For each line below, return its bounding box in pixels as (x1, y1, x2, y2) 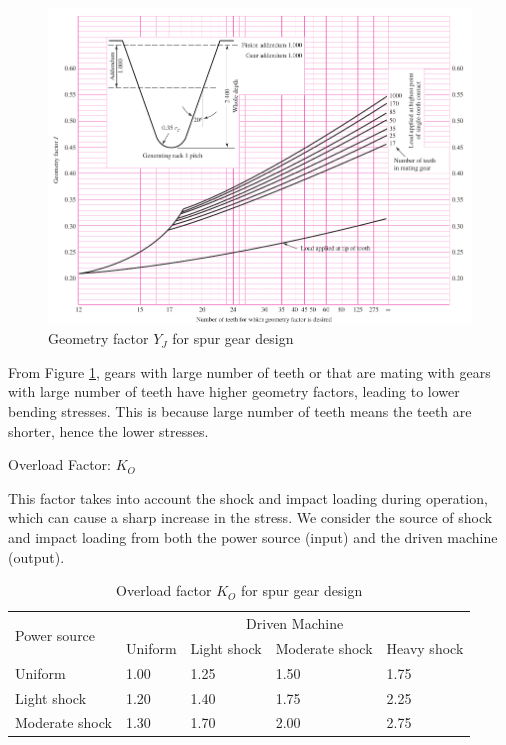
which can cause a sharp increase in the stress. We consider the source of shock (8, 507, 493, 528)
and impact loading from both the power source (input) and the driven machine (8, 526, 498, 547)
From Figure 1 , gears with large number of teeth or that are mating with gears (8, 361, 491, 382)
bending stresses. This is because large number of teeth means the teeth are (8, 401, 472, 421)
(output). (8, 546, 65, 567)
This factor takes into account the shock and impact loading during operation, (8, 487, 488, 508)
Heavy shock (386, 637, 464, 658)
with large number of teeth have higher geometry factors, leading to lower (8, 381, 460, 402)
